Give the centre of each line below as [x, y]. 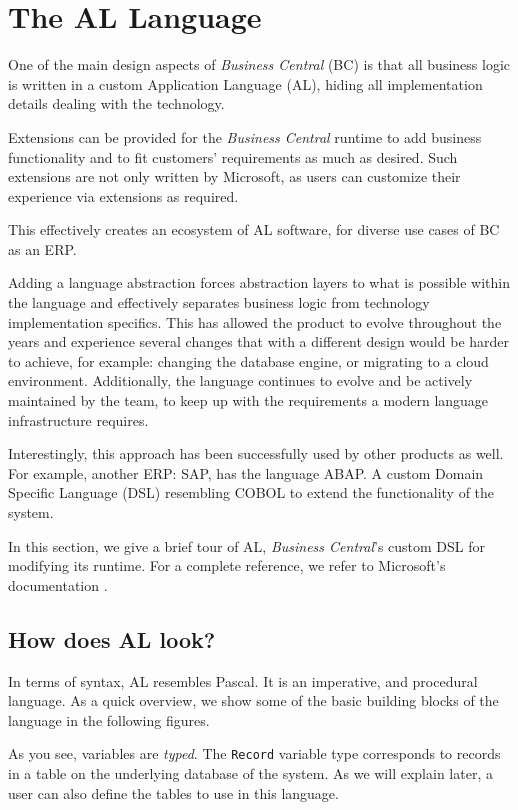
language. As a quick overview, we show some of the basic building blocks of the [253, 700]
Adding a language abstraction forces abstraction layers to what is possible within [259, 282]
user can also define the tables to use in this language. [173, 792]
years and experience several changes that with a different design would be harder [259, 341]
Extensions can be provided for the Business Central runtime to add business [245, 136]
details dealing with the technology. [116, 103]
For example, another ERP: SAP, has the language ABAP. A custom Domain [246, 472]
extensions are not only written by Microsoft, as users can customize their [234, 176]
